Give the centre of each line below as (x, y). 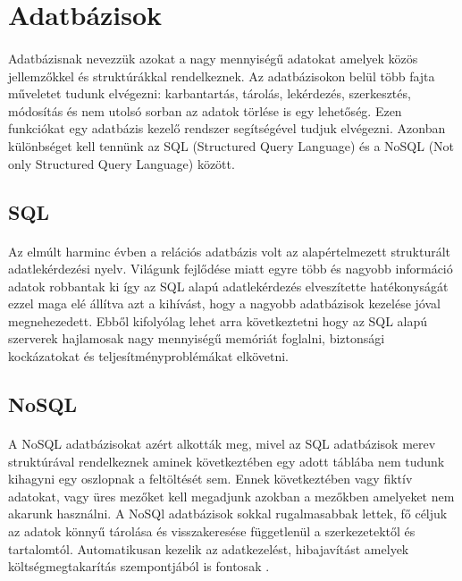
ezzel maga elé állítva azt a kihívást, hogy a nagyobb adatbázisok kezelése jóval (224, 303)
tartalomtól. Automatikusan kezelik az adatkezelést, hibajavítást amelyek (209, 548)
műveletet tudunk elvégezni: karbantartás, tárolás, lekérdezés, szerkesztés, (210, 93)
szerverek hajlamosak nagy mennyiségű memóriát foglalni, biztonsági (197, 338)
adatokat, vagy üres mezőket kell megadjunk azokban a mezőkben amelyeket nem (231, 496)
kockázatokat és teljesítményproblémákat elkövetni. (149, 356)
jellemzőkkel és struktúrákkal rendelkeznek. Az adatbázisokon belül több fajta (222, 76)
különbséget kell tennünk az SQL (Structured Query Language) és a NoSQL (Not (231, 145)
